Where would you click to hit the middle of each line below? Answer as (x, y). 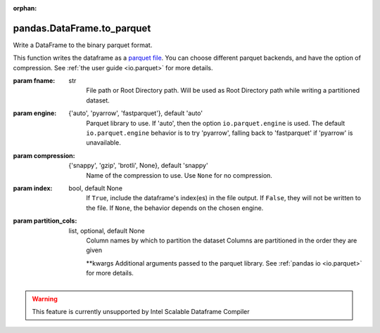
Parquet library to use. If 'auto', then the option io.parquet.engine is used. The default (216, 123)
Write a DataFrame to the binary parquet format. (83, 45)
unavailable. (103, 143)
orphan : (25, 8)
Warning (45, 299)
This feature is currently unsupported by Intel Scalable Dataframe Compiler (141, 311)
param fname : (34, 81)
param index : (33, 188)
